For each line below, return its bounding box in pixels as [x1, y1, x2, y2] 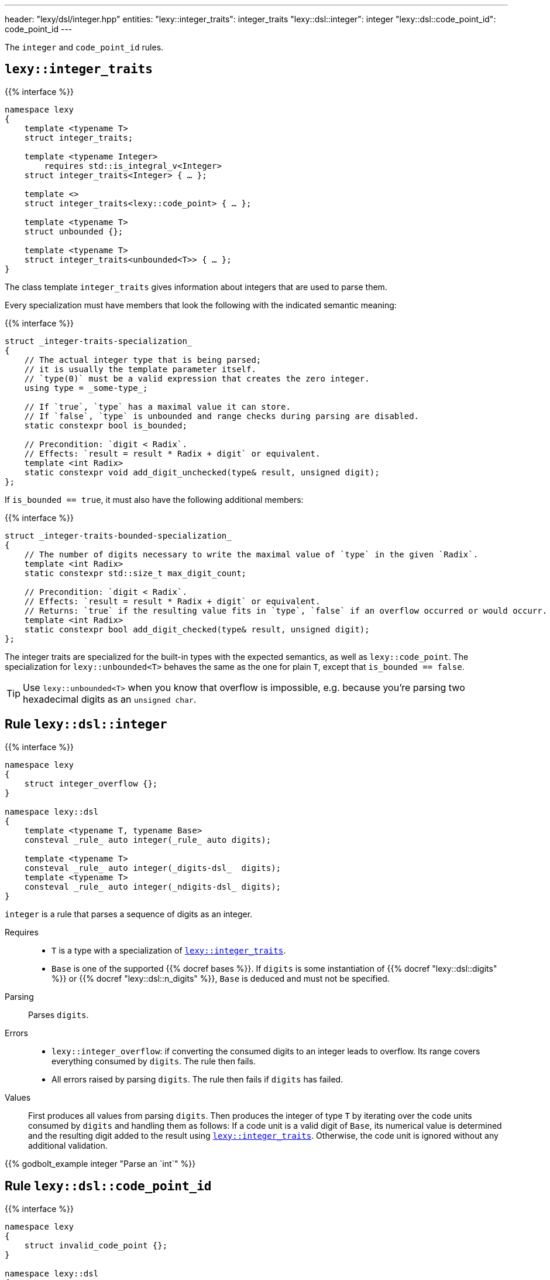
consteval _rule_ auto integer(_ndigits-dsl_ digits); [24, 881, 281, 891]
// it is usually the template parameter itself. [24, 364, 256, 374]
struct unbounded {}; [24, 226, 123, 236]
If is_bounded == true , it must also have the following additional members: [5, 494, 304, 505]
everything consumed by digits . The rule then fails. [51, 1056, 256, 1066]
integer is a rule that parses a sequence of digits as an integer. [5, 908, 253, 919]
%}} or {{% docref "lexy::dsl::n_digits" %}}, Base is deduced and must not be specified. [51, 973, 390, 983]
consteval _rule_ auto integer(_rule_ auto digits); [24, 835, 271, 845]
